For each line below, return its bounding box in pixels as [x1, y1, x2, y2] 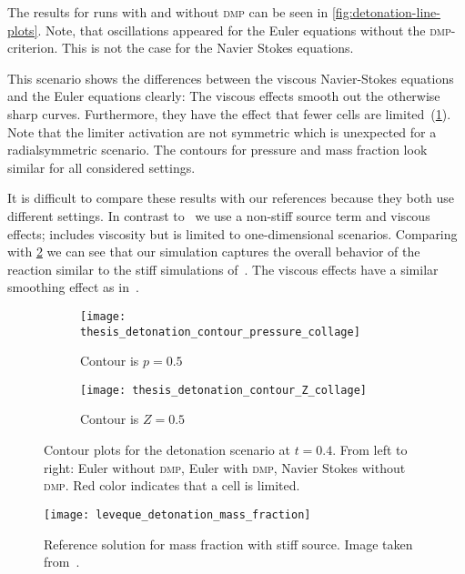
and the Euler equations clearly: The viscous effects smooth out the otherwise [7, 86, 440, 106]
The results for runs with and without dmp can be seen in [7, 3, 329, 21]
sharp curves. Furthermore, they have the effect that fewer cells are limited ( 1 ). [7, 104, 451, 123]
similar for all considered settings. [7, 157, 196, 176]
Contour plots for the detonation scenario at [44, 440, 290, 459]
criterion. [7, 38, 58, 57]
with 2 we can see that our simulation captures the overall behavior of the [7, 242, 420, 261]
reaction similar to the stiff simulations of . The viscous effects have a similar [7, 259, 439, 278]
